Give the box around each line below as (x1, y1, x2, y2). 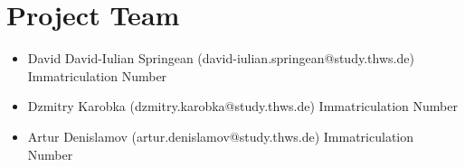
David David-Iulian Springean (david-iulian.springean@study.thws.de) (27, 49, 414, 68)
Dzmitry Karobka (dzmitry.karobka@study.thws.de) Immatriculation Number (27, 97, 458, 116)
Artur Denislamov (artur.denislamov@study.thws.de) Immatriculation (27, 126, 413, 145)
